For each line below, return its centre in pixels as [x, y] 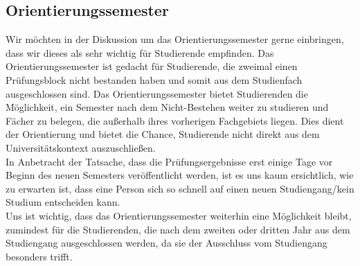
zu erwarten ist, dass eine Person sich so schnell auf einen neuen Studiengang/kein [180, 188]
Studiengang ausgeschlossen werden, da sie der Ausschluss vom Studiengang [166, 243]
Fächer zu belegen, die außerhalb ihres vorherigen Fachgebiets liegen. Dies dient [175, 120]
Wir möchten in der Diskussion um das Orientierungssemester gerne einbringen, [175, 39]
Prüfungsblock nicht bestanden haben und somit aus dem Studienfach [154, 79]
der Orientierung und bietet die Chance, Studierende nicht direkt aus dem [163, 134]
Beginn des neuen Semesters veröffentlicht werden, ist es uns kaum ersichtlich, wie [180, 175]
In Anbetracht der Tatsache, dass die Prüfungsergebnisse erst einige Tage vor [169, 161]
